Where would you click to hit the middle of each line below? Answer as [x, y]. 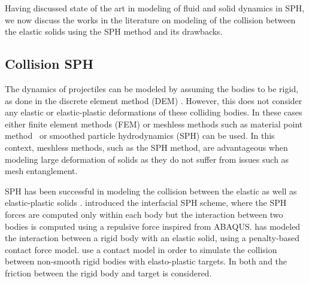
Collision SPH [49, 64]
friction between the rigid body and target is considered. [108, 273]
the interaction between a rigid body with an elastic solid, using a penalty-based [152, 238]
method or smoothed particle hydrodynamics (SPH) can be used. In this [140, 136]
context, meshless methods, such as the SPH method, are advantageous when [146, 147]
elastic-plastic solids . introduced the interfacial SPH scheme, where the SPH [146, 203]
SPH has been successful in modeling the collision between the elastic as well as [151, 191]
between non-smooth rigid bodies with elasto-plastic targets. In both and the [146, 261]
